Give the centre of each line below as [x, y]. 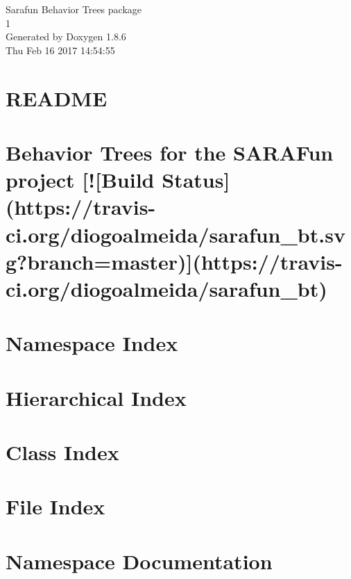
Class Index [62, 452]
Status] [196, 180]
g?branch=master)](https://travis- [174, 261]
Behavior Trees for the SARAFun [170, 152]
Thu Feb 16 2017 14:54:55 [60, 50]
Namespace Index [92, 343]
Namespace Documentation [139, 561]
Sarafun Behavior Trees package [74, 9]
